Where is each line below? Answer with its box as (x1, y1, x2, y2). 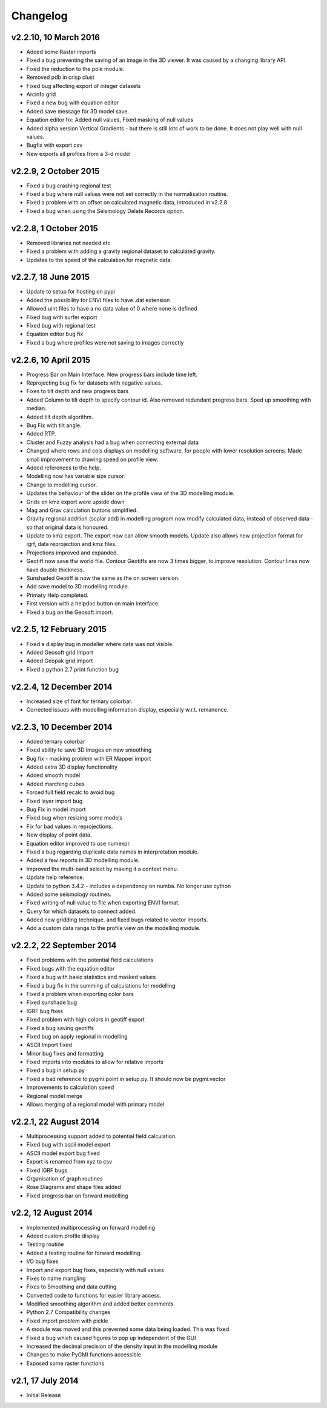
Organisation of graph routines (26, 1174, 103, 1182)
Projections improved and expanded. (26, 549, 118, 556)
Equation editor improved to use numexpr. (26, 840, 131, 847)
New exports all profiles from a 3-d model (26, 150, 131, 157)
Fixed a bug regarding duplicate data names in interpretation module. (26, 848, 199, 855)
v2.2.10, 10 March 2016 (11, 32, 100, 42)
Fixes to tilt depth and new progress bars (26, 388, 129, 395)
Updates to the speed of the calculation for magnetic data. (26, 256, 173, 263)
